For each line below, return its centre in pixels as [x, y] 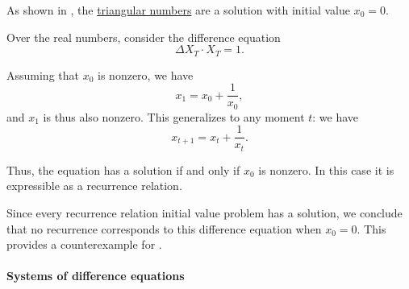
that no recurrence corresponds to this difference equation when [164, 228]
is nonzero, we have [146, 74]
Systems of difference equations [96, 276]
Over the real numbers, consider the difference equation [144, 37]
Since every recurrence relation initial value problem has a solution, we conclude [204, 213]
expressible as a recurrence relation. [94, 186]
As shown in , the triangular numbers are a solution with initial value [178, 10]
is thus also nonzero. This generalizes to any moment [174, 116]
